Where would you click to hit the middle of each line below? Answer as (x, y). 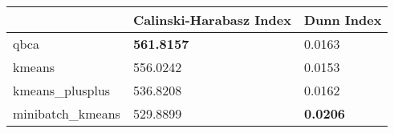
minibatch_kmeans (67, 113)
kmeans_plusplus (62, 90)
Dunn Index (343, 20)
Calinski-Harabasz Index (212, 20)
